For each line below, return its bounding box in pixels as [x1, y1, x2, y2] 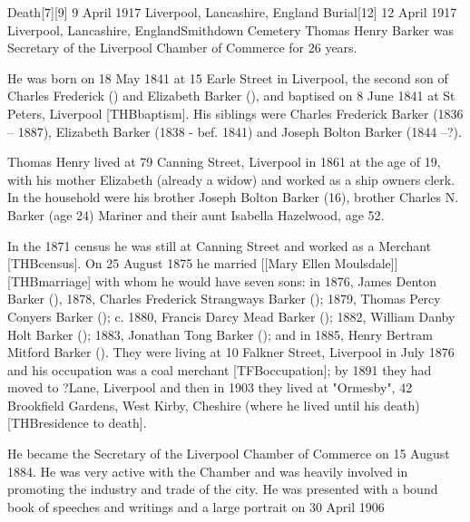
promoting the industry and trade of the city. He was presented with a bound [7, 479, 438, 498]
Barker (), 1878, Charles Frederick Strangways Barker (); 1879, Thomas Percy [7, 289, 441, 308]
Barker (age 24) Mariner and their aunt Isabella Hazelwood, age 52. [7, 205, 385, 224]
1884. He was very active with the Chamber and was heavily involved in [7, 461, 408, 480]
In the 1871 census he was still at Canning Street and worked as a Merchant [7, 236, 432, 255]
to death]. [93, 413, 147, 432]
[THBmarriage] [7, 271, 92, 290]
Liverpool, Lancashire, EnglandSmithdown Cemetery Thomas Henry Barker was [7, 20, 455, 39]
